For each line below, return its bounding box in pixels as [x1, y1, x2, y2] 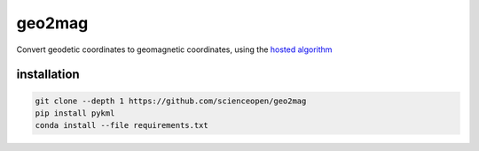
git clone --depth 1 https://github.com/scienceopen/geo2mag [35, 95, 307, 106]
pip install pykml [35, 108, 115, 118]
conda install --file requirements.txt [35, 120, 208, 131]
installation [16, 67, 80, 82]
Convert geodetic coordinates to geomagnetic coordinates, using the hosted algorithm [16, 44, 333, 55]
